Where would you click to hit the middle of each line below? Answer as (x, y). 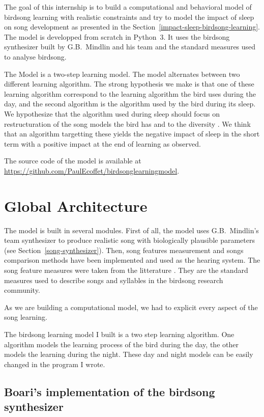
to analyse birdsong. (35, 56)
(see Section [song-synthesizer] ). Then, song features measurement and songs (124, 250)
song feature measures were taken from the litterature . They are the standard (126, 270)
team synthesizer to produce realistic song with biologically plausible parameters (129, 240)
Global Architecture (76, 205)
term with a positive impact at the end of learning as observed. (102, 143)
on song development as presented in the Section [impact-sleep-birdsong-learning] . (132, 27)
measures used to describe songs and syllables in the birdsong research (114, 280)
